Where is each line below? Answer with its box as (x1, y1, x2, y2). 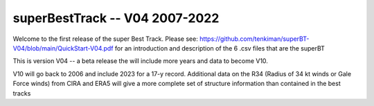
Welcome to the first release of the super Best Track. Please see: (12, 35, 199, 43)
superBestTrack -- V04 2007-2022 (12, 10, 220, 26)
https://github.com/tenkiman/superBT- (199, 35, 310, 43)
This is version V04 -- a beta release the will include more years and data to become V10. (12, 57, 268, 65)
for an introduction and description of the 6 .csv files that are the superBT (114, 44, 326, 52)
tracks (12, 89, 31, 97)
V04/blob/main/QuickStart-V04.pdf (12, 44, 114, 52)
